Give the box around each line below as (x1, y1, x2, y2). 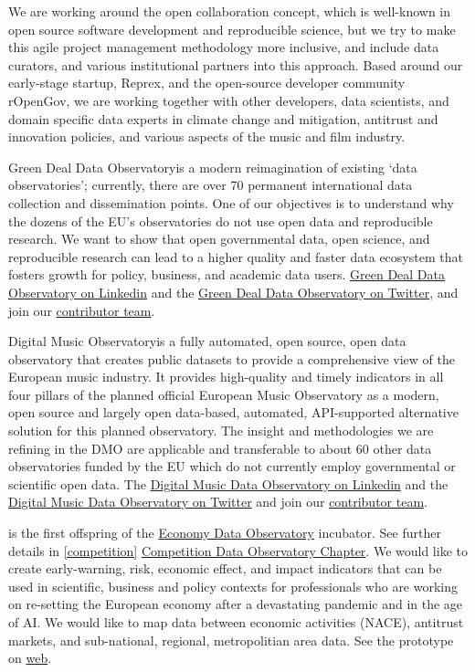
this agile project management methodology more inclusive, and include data (8, 37, 439, 57)
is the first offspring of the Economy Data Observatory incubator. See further (8, 523, 441, 542)
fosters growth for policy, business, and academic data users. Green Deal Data (8, 265, 445, 284)
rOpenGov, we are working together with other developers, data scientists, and (8, 90, 449, 110)
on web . (8, 648, 52, 667)
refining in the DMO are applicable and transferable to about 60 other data (8, 438, 432, 457)
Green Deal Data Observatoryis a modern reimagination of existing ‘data (8, 157, 417, 176)
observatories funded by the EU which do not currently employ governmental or (8, 457, 456, 476)
